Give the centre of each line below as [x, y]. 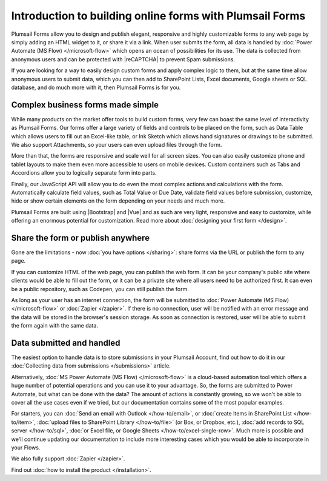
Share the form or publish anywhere [81, 237]
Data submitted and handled [66, 343]
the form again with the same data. [54, 326]
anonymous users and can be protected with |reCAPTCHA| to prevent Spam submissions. [123, 59]
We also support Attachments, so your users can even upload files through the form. [117, 144]
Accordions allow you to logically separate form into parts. [84, 173]
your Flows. [26, 447]
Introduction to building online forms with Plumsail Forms [158, 16]
